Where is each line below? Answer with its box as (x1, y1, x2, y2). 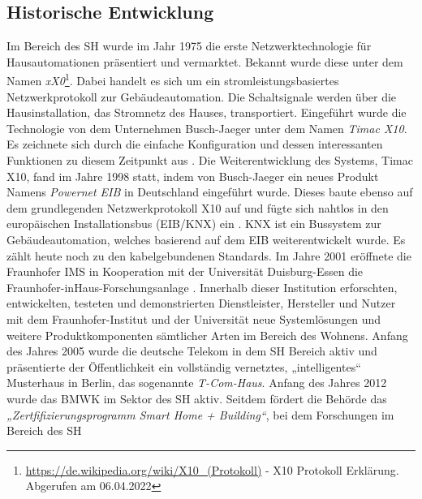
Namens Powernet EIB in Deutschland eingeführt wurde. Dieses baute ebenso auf (6, 183, 413, 200)
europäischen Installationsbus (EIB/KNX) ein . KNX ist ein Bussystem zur (6, 215, 381, 232)
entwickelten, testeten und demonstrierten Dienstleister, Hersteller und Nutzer (6, 295, 396, 312)
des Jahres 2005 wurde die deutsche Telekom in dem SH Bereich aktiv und (6, 342, 377, 359)
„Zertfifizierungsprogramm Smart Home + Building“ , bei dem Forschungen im (6, 406, 394, 423)
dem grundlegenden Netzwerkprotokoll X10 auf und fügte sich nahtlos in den (6, 199, 389, 216)
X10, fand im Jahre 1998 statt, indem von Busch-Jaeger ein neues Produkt (6, 167, 379, 184)
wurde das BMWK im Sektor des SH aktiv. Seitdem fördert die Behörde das (6, 389, 387, 407)
